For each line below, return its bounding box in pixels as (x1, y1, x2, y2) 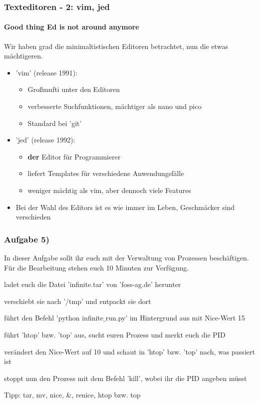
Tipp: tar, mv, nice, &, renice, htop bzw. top (4, 389, 141, 400)
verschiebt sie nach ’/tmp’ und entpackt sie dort (4, 295, 151, 306)
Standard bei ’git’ (27, 117, 82, 128)
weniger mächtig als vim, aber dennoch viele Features (27, 184, 191, 195)
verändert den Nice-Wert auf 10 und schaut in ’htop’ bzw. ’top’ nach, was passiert (4, 346, 255, 356)
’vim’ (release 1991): (15, 67, 78, 77)
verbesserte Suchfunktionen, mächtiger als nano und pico (27, 101, 202, 111)
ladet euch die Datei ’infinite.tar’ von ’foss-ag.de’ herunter (4, 279, 181, 289)
